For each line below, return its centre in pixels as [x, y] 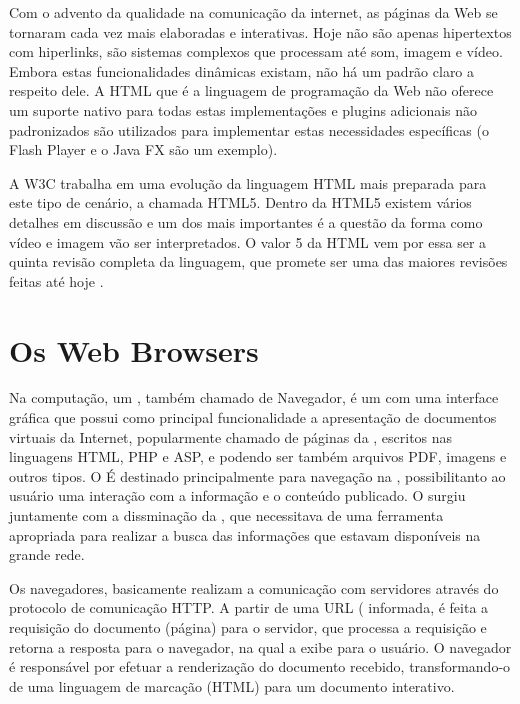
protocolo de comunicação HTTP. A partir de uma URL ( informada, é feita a [249, 607]
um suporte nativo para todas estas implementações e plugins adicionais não [243, 109]
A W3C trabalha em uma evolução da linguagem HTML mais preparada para [248, 182]
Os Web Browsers [134, 349]
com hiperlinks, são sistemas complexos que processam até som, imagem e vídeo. [256, 51]
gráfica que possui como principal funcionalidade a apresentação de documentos [253, 417]
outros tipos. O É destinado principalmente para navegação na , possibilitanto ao [257, 475]
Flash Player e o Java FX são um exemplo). [143, 149]
